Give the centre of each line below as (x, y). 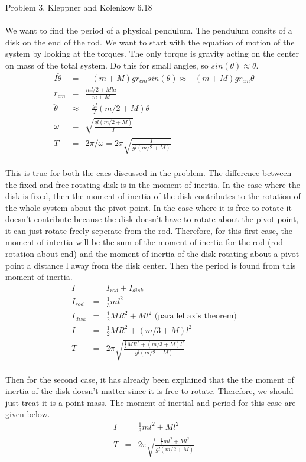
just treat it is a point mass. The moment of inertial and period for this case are (151, 402)
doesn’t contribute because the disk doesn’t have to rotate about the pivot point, (152, 219)
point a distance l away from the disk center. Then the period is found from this (151, 265)
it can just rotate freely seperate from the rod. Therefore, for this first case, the (149, 230)
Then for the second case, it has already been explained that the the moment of (150, 379)
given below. (28, 414)
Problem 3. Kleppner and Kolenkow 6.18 (79, 7)
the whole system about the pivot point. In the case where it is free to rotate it (149, 207)
